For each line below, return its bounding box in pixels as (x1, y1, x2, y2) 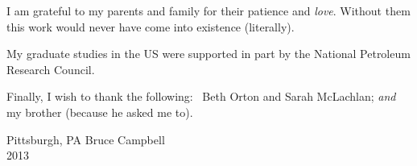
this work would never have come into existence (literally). (6, 18, 295, 35)
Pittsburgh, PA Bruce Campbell (6, 131, 165, 147)
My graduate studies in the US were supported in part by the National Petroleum (6, 45, 411, 62)
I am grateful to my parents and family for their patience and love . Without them (6, 2, 411, 19)
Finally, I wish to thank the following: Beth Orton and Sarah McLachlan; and (6, 88, 396, 105)
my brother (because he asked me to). (6, 103, 193, 120)
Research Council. (6, 60, 95, 77)
